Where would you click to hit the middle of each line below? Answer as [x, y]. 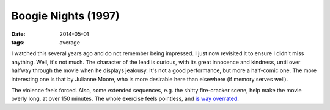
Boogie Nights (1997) [66, 16]
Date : [18, 34]
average [70, 42]
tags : [18, 42]
